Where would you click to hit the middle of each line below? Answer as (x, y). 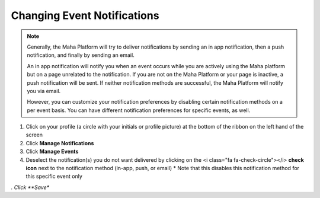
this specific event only (54, 176)
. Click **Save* (30, 187)
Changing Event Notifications (85, 15)
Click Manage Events (52, 152)
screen (34, 135)
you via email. (44, 91)
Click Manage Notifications (60, 143)
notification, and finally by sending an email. (81, 55)
